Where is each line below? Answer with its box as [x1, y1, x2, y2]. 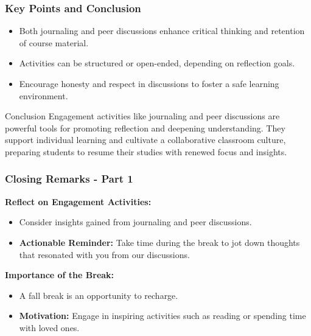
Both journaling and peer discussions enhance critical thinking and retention [19, 24, 305, 37]
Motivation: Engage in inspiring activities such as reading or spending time [19, 309, 306, 322]
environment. [19, 89, 68, 102]
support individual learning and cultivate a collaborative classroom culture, [5, 133, 286, 146]
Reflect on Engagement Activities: [5, 195, 152, 208]
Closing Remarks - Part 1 [5, 171, 133, 186]
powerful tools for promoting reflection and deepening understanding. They [5, 121, 285, 134]
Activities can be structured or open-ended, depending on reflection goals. [19, 57, 295, 69]
